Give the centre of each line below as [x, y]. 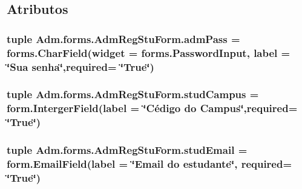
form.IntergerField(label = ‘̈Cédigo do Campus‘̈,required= [152, 108]
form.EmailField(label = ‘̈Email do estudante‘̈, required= [149, 164]
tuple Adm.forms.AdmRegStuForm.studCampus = [133, 94]
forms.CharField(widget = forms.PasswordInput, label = [149, 52]
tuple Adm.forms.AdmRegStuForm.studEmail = [127, 150]
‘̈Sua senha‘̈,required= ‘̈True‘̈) [80, 66]
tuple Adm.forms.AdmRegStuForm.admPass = [123, 38]
